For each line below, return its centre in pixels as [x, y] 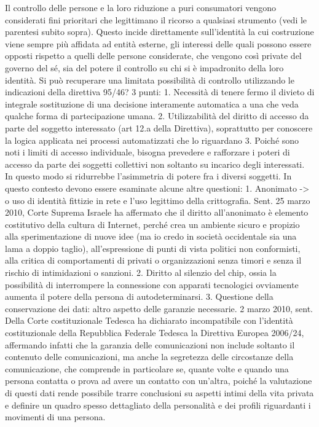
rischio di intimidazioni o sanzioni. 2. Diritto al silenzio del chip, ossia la [141, 272]
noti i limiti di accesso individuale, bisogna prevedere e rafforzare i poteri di [148, 152]
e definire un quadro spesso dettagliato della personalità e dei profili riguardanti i [158, 405]
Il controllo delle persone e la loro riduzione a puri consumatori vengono [141, 7]
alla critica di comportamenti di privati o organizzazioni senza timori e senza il [153, 260]
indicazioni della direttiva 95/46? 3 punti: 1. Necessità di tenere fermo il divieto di [160, 92]
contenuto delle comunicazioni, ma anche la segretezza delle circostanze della [149, 357]
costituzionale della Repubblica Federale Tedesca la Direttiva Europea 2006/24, [155, 333]
